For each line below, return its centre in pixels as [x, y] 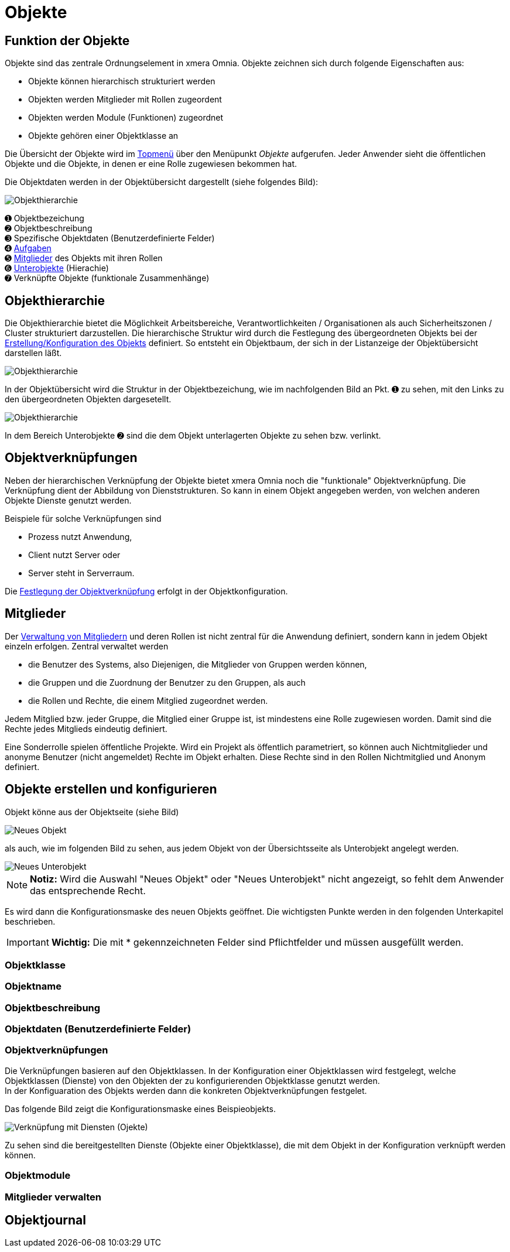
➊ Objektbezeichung [45, 218]
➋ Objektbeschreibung [49, 228]
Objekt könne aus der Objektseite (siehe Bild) [92, 812]
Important [28, 942]
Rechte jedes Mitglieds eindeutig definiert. [86, 728]
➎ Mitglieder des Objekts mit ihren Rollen [84, 258]
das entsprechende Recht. [88, 890]
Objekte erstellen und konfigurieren [111, 789]
